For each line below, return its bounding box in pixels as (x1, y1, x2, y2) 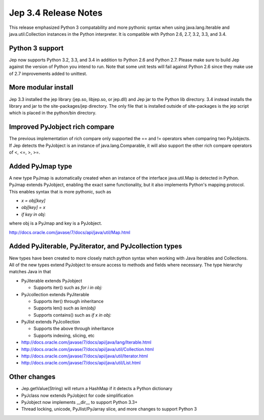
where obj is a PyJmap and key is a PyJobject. (9, 220, 102, 226)
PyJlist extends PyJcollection (21, 319, 80, 325)
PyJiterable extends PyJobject (21, 278, 83, 283)
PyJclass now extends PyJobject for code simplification (21, 392, 134, 398)
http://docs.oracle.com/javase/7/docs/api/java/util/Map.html (9, 229, 131, 235)
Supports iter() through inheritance (33, 298, 104, 304)
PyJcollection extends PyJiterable (21, 291, 89, 297)
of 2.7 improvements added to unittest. (9, 70, 88, 76)
